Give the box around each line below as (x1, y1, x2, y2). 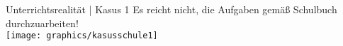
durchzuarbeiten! (6, 15, 79, 30)
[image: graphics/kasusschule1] (6, 31, 158, 41)
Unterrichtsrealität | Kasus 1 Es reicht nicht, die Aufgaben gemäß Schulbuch (6, 2, 337, 16)
